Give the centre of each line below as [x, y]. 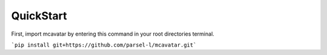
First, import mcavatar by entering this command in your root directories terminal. [113, 34]
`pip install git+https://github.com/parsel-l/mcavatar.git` [104, 45]
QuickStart [39, 16]
